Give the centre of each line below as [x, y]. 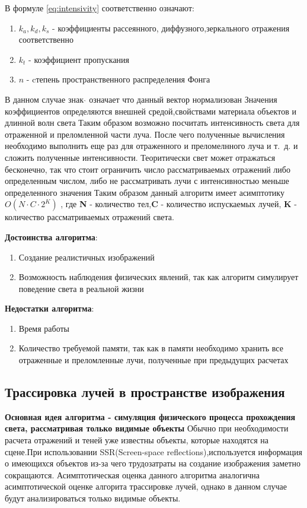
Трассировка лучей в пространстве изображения [145, 392]
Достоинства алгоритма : [51, 236]
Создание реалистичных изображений [87, 257]
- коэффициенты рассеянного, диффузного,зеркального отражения [171, 28]
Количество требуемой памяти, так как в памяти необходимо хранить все [151, 348]
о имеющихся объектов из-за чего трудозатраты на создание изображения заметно [153, 463]
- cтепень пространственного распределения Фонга [118, 79]
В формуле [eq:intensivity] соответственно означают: [100, 8]
